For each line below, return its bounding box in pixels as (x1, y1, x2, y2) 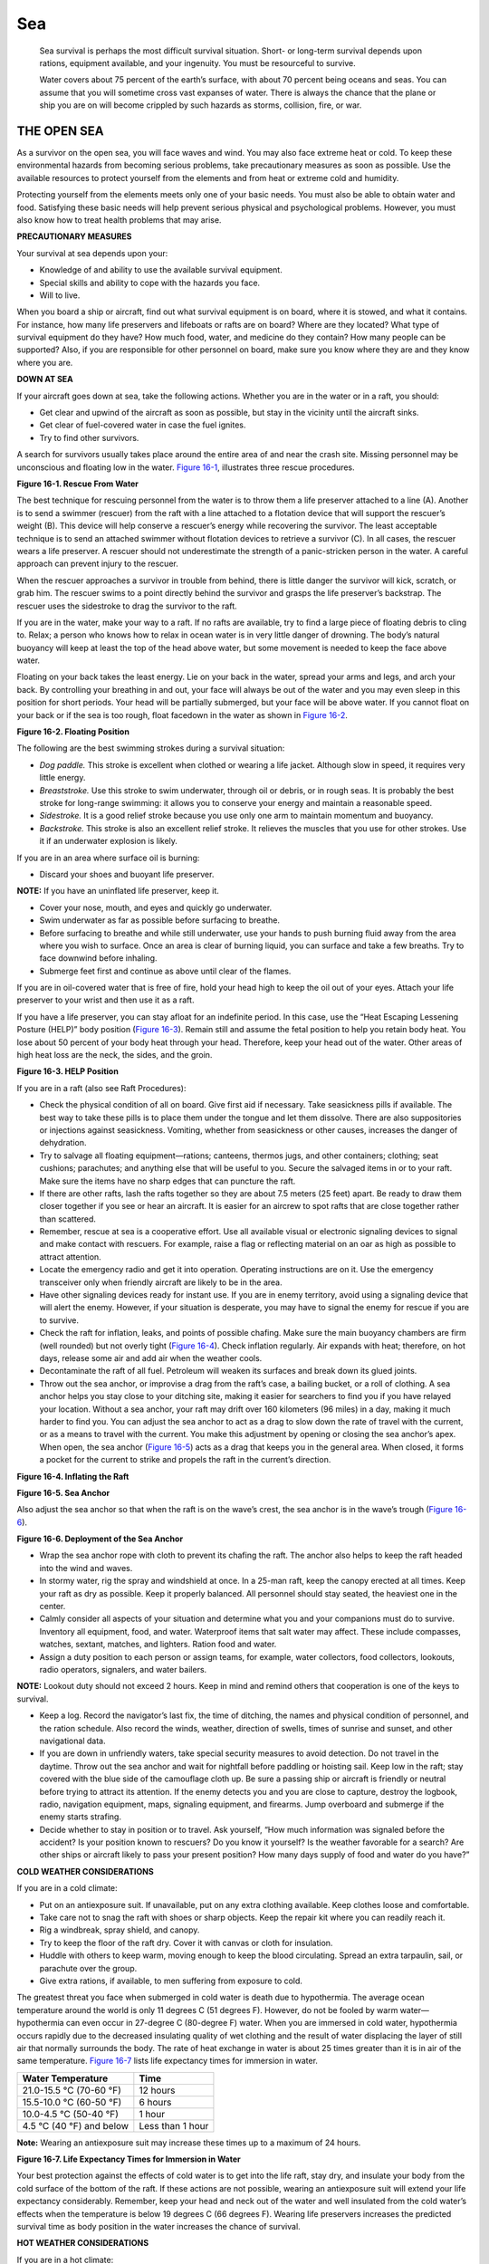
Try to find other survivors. (39, 432, 139, 443)
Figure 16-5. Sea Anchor (16, 1487, 110, 1498)
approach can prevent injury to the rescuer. (16, 558, 178, 570)
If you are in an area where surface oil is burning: (16, 852, 200, 863)
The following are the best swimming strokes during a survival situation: (16, 743, 285, 753)
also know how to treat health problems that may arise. (16, 214, 222, 225)
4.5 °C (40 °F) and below (22, 2119, 129, 2132)
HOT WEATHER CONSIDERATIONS (16, 2238, 149, 2249)
